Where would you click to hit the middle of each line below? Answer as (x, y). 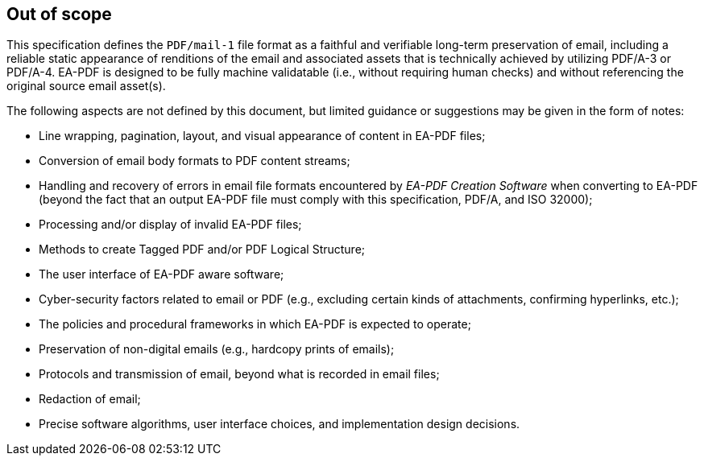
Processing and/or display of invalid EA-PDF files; (170, 225)
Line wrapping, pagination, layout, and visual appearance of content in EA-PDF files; (262, 136)
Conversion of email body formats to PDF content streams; (195, 161)
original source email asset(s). (86, 86)
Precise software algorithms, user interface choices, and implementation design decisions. (280, 424)
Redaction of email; (90, 399)
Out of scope (59, 14)
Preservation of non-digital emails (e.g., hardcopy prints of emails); (217, 349)
